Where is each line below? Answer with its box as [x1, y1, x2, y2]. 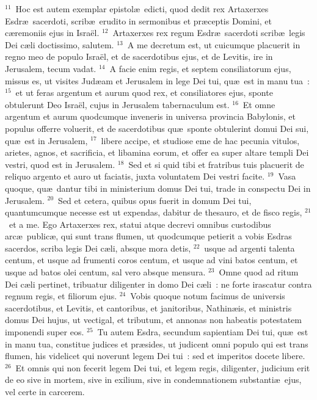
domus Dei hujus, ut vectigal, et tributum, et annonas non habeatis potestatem [5, 313, 302, 326]
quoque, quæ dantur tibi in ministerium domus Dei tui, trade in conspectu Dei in [5, 181, 311, 194]
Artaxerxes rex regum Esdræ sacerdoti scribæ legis [112, 26, 305, 39]
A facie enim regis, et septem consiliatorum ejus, [109, 62, 291, 75]
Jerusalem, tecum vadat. [5, 62, 97, 75]
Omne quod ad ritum [219, 266, 299, 278]
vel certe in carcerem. [5, 385, 85, 398]
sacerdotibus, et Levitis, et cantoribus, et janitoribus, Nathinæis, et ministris [5, 301, 292, 314]
